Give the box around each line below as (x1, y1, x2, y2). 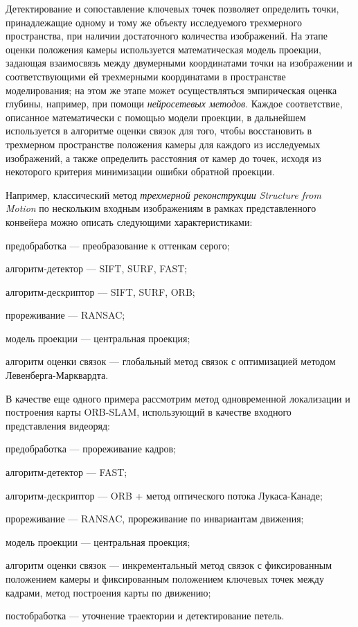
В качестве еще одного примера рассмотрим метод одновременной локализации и (6, 391, 350, 405)
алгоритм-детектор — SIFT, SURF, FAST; (6, 261, 188, 276)
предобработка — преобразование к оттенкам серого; (6, 238, 230, 252)
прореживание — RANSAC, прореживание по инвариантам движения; (6, 511, 304, 526)
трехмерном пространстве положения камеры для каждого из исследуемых (6, 136, 321, 151)
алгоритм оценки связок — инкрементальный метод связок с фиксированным (6, 558, 332, 572)
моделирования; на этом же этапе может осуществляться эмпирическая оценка (6, 82, 337, 97)
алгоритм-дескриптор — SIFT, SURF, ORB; (6, 284, 195, 299)
